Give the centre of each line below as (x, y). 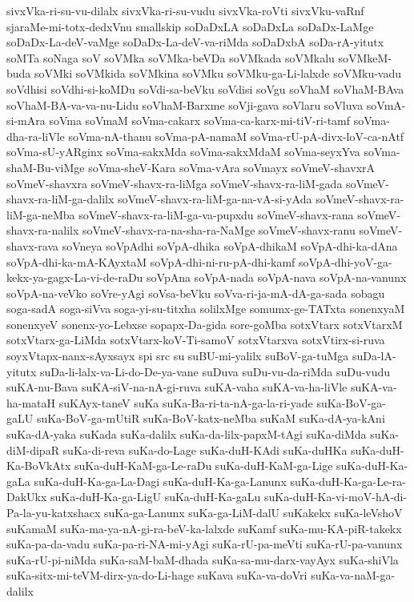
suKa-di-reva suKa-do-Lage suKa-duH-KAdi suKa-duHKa (205, 449)
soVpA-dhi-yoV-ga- (346, 261)
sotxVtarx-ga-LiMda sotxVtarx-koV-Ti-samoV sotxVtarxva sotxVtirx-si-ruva (196, 340)
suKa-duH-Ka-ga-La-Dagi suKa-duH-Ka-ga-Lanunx (160, 481)
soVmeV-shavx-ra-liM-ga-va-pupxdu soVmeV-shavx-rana (216, 214)
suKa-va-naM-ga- (353, 575)
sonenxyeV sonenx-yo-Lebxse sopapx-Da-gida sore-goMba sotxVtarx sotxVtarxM (205, 324)
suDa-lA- (374, 356)
